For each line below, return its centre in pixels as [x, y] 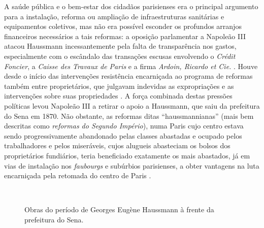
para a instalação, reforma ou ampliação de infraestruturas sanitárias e [114, 16]
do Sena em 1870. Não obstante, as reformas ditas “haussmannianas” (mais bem [129, 116]
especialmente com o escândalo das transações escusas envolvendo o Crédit [120, 56]
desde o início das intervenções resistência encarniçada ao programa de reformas [128, 76]
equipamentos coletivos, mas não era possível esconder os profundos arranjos [123, 26]
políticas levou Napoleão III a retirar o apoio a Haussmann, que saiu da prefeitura [132, 105]
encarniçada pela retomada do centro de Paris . [78, 175]
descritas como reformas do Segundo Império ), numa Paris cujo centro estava [124, 126]
